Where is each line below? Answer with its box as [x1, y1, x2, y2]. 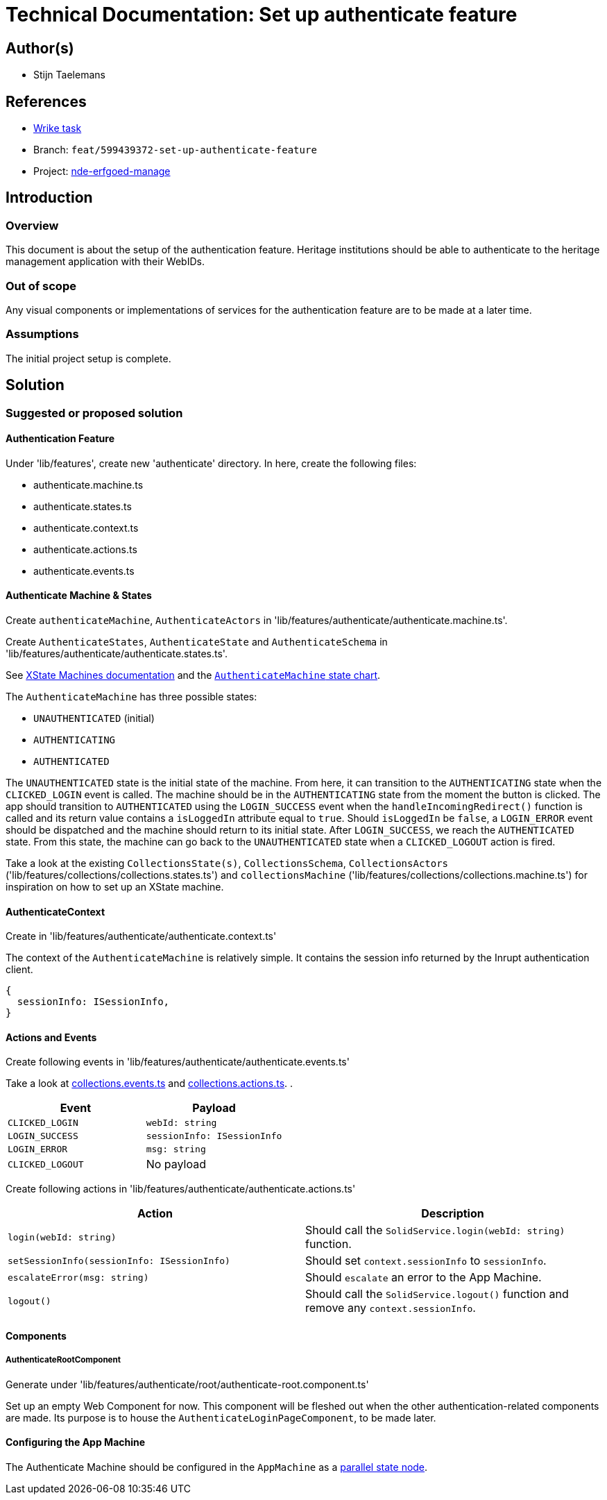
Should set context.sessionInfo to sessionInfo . [305, 1254, 547, 1268]
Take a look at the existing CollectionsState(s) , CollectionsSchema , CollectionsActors [6, 857, 449, 870]
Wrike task [33, 122, 82, 135]
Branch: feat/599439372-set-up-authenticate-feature [33, 144, 317, 156]
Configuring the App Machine [6, 1436, 146, 1449]
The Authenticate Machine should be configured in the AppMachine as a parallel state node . [6, 1461, 428, 1474]
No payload [146, 1157, 206, 1172]
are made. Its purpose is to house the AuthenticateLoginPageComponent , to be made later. [6, 1411, 436, 1424]
